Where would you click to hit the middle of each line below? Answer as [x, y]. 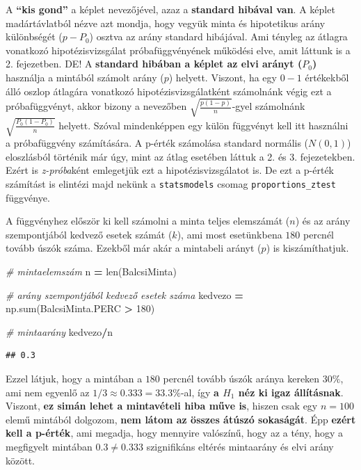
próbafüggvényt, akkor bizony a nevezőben [96, 106]
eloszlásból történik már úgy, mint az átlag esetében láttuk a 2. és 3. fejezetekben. [180, 156]
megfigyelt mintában [49, 446]
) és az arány [323, 221]
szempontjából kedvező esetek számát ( [89, 234]
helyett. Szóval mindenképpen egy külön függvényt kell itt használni [203, 125]
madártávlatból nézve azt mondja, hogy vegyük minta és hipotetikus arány [166, 23]
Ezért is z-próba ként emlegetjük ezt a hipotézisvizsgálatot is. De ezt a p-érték [170, 170]
